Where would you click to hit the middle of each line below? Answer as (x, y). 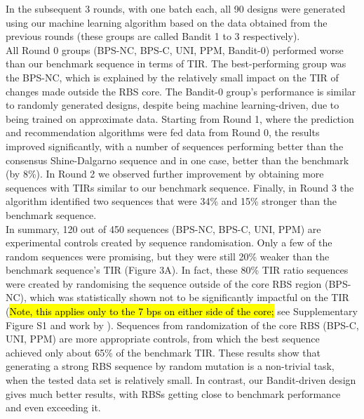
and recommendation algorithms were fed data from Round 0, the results (163, 132)
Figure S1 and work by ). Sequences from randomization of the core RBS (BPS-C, (182, 325)
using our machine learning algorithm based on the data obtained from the (167, 22)
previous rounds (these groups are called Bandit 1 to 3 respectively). (153, 36)
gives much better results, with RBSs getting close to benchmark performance (173, 393)
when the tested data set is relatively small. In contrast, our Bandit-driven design (181, 380)
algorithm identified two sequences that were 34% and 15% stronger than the (171, 201)
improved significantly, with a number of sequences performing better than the (175, 146)
